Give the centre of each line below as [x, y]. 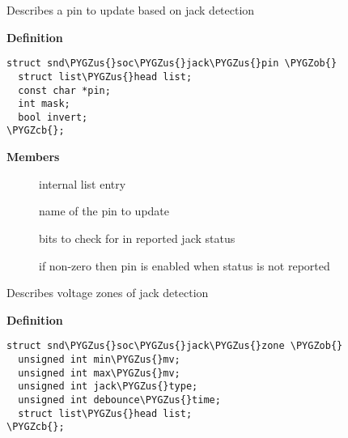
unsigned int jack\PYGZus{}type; [108, 387]
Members [33, 157]
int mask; [44, 104]
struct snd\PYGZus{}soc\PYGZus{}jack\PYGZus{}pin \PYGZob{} [172, 64]
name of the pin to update [104, 211]
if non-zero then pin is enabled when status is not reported [185, 265]
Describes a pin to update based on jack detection [131, 10]
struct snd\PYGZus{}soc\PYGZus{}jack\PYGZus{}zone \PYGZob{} [175, 346]
